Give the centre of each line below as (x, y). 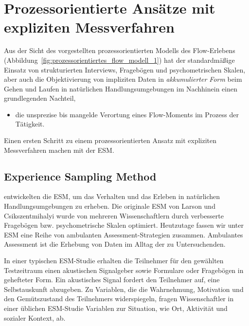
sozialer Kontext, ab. (35, 317)
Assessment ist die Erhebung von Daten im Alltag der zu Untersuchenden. (115, 244)
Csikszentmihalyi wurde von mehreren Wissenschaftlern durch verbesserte (114, 215)
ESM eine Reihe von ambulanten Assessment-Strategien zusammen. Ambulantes (124, 234)
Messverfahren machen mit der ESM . (59, 150)
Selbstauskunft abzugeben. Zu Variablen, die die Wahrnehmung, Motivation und (124, 289)
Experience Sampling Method (80, 176)
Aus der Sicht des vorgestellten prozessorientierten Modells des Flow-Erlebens (120, 50)
